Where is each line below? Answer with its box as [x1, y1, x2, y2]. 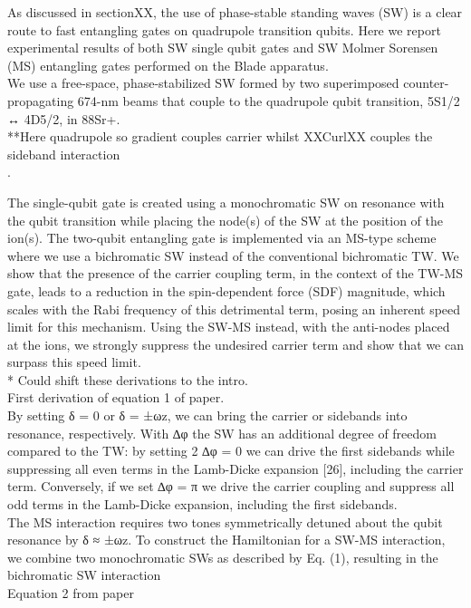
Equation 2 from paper [7, 584, 134, 602]
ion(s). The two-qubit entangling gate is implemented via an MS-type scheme [7, 228, 437, 247]
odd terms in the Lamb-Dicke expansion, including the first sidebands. [7, 495, 398, 514]
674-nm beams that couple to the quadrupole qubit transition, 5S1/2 [77, 91, 460, 110]
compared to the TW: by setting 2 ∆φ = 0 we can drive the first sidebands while [7, 441, 455, 460]
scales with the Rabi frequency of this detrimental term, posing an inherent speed [7, 299, 461, 318]
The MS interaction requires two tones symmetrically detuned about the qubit [7, 512, 443, 531]
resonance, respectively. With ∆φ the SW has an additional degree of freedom [7, 423, 437, 442]
